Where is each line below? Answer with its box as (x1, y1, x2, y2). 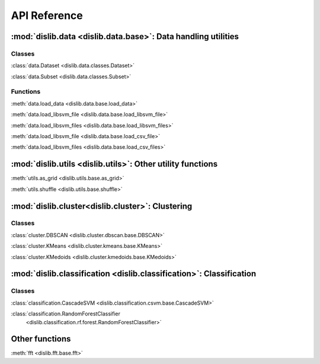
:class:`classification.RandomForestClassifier (11, 310, 121, 317)
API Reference (11, 9, 83, 22)
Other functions (11, 334, 71, 344)
